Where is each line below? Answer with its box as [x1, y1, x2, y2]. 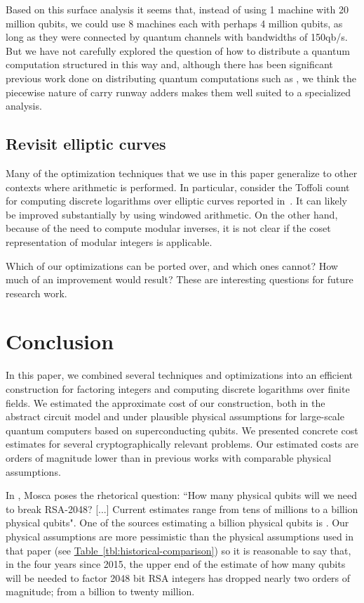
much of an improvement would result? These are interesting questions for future [6, 272, 353, 287]
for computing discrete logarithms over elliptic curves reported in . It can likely [6, 193, 348, 208]
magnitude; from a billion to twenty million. [6, 584, 195, 599]
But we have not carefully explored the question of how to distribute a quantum [6, 43, 350, 58]
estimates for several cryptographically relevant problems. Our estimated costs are [6, 436, 358, 451]
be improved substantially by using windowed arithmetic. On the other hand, [6, 207, 338, 221]
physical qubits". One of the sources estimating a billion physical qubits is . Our [6, 515, 349, 530]
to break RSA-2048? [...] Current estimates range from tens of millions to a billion [6, 501, 358, 516]
